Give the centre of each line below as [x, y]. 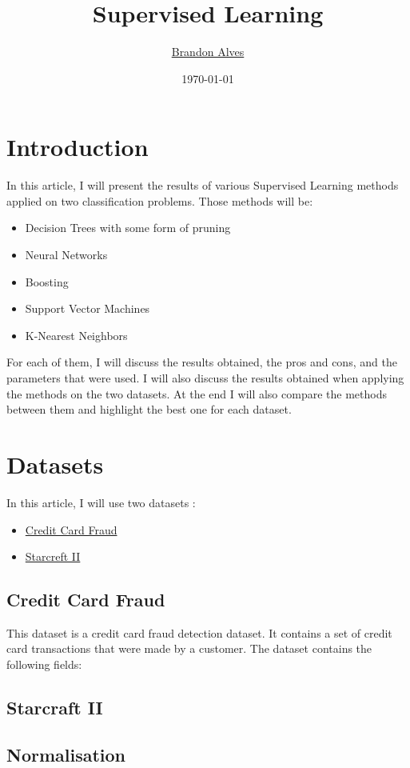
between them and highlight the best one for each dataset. [149, 409]
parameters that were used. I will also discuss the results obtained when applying [205, 378]
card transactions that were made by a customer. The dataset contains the [189, 648]
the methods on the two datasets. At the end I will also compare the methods [197, 393]
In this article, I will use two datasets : [101, 502]
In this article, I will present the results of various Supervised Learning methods [203, 185]
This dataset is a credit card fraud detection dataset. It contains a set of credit [199, 632]
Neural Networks [66, 255]
